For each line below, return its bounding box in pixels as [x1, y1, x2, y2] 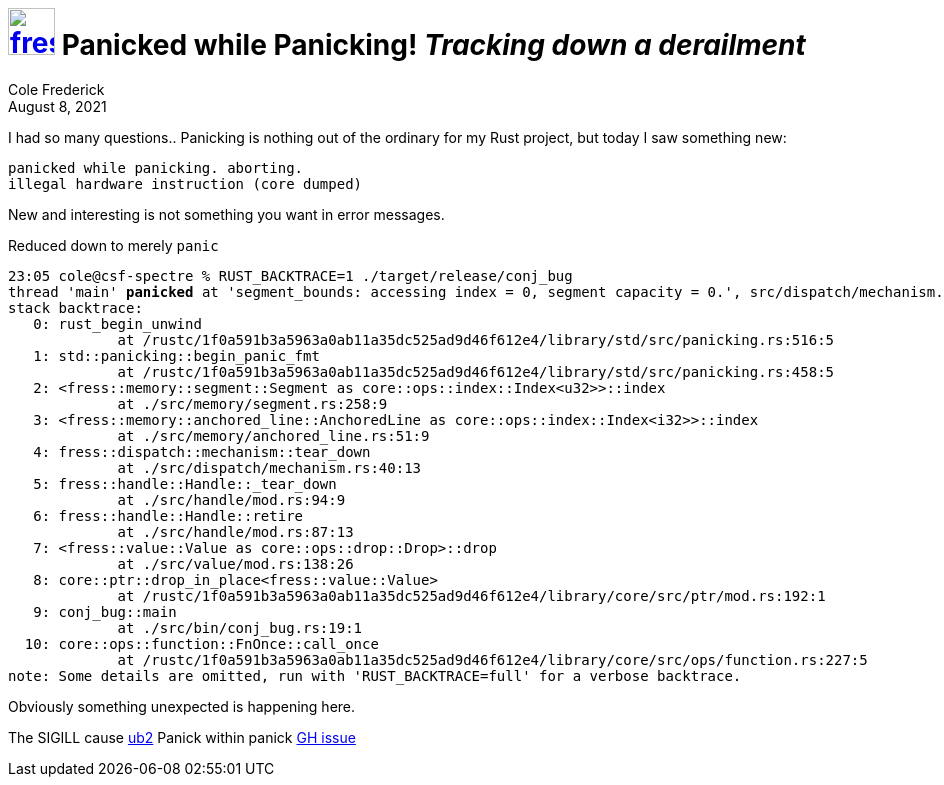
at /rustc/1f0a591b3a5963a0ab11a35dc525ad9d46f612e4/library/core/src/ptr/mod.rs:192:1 [117, 587, 826, 604]
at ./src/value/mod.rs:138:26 [117, 555, 354, 572]
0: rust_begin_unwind [33, 315, 202, 332]
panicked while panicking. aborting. [8, 159, 304, 176]
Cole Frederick [8, 80, 105, 98]
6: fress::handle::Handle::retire [33, 507, 304, 524]
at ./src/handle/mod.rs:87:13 [117, 523, 354, 540]
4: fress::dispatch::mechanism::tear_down [33, 443, 371, 460]
